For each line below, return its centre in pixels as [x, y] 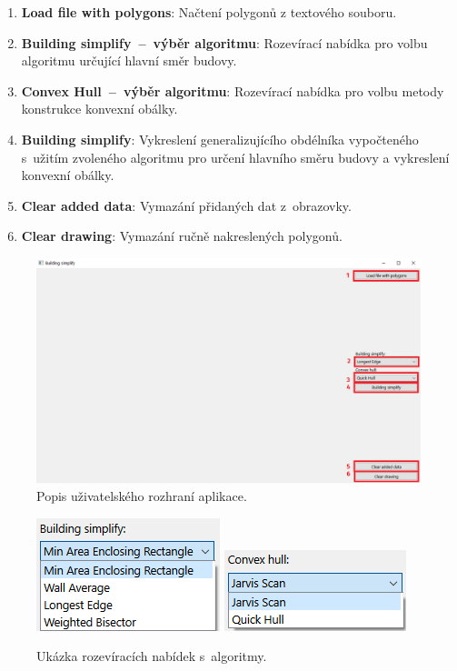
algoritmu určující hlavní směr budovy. [129, 60]
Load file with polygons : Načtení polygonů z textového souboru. [209, 12]
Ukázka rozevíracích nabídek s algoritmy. [152, 656]
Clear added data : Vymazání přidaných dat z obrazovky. [186, 205]
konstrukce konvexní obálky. [99, 109]
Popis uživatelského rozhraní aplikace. [142, 496]
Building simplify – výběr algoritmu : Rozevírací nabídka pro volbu [224, 42]
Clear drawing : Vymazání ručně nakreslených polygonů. [182, 236]
